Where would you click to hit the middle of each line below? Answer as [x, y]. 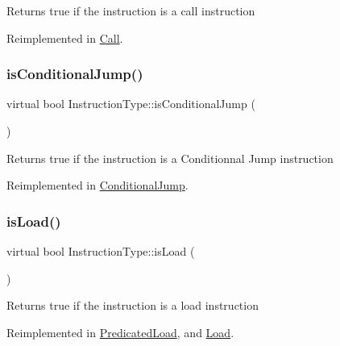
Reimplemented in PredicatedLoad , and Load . [120, 332]
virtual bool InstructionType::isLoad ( [101, 251]
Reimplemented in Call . [65, 38]
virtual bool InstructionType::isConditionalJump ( [131, 104]
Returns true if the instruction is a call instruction [131, 10]
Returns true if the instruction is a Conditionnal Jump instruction [170, 158]
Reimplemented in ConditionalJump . [97, 185]
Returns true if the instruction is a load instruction [133, 305]
